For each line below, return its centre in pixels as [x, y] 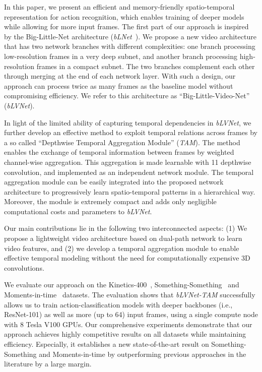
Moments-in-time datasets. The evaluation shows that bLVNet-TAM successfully [130, 295]
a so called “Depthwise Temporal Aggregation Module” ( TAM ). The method [122, 142]
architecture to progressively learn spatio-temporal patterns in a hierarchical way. [130, 191]
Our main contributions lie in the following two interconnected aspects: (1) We [126, 228]
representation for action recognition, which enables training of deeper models [124, 16]
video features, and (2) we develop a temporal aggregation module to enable [122, 248]
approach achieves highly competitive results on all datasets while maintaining [125, 334]
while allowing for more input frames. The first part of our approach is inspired [126, 26]
